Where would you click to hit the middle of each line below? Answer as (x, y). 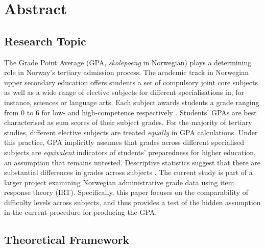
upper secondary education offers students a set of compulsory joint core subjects (131, 82)
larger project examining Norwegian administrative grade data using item (119, 182)
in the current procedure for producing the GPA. (81, 212)
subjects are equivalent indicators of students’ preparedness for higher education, (130, 152)
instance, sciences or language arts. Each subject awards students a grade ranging (132, 102)
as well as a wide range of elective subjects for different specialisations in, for (124, 92)
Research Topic (45, 41)
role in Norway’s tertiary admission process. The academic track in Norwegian (126, 72)
